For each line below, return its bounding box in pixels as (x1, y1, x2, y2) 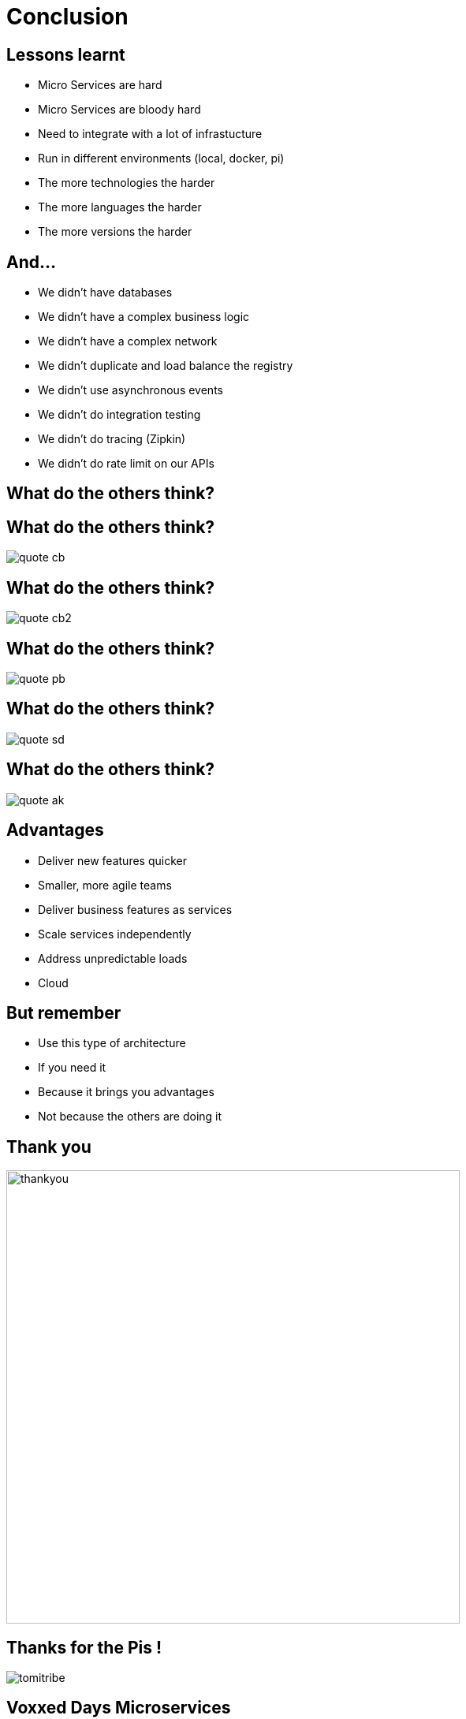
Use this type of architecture (38, 1036, 186, 1050)
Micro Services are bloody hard (38, 103, 201, 117)
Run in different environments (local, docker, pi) (38, 151, 285, 166)
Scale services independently (38, 927, 192, 941)
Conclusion (6, 3, 129, 30)
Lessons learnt (6, 44, 125, 65)
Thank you (6, 1136, 91, 1157)
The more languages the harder (38, 200, 202, 214)
